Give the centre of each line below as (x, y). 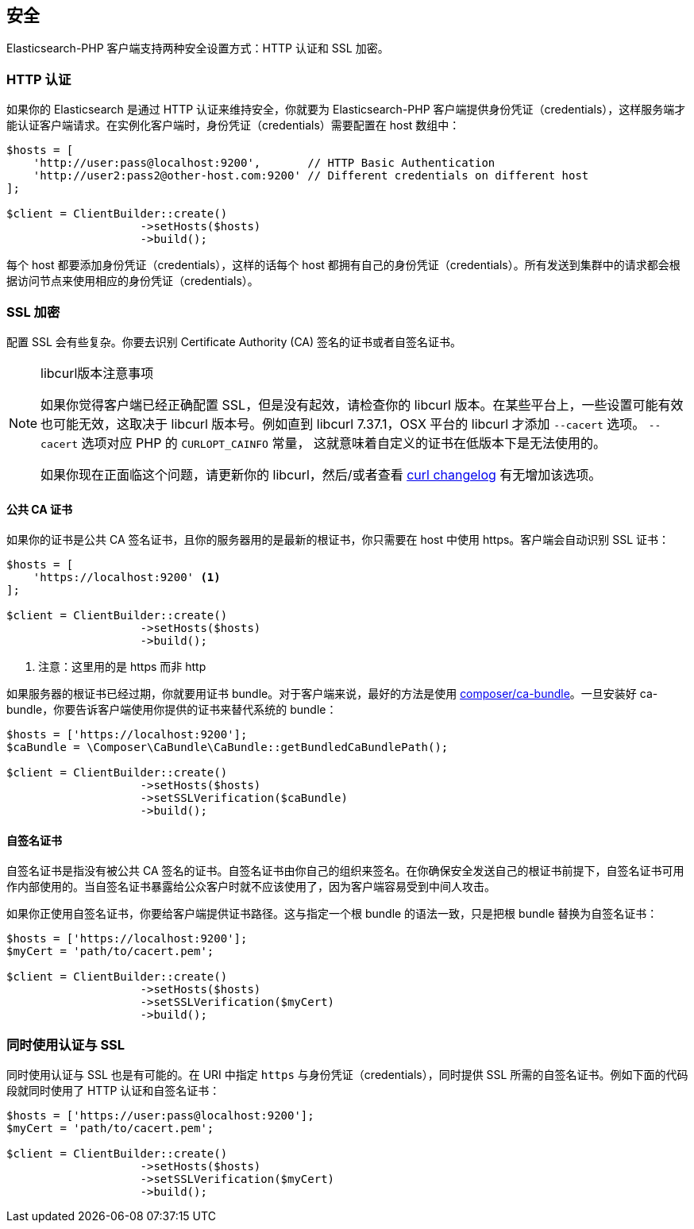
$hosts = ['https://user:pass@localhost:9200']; (160, 1116)
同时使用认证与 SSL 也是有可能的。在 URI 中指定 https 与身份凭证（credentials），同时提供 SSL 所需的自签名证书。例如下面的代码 (347, 1075)
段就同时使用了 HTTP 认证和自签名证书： (114, 1091)
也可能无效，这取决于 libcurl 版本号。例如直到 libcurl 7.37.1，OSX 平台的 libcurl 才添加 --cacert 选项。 (343, 424)
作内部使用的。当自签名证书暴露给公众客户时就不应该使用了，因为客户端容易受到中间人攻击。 (251, 887)
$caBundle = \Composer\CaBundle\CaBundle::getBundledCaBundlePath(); (227, 747)
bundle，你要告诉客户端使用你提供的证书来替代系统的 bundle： (172, 710)
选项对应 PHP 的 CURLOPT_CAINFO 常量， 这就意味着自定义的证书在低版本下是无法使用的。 (343, 443)
